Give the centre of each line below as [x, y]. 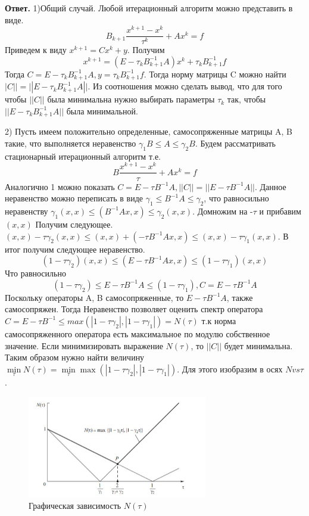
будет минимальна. [258, 345]
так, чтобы [246, 99]
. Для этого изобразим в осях [230, 369]
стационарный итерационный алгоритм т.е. [83, 156]
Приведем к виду [36, 50]
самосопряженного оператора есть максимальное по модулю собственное [138, 333]
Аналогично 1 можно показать [60, 186]
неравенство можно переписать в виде [74, 198]
